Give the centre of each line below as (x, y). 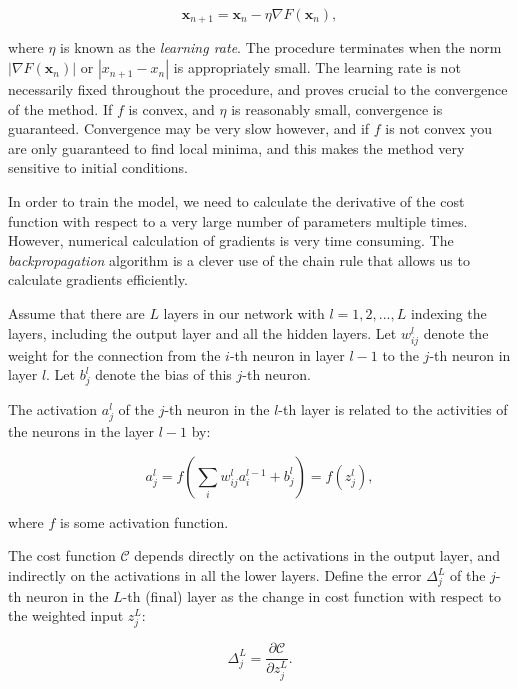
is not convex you (438, 128)
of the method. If (60, 108)
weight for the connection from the (114, 354)
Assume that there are (76, 312)
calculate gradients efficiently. (98, 279)
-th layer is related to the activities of (393, 409)
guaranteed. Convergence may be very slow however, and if (189, 128)
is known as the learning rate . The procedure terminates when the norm (281, 47)
